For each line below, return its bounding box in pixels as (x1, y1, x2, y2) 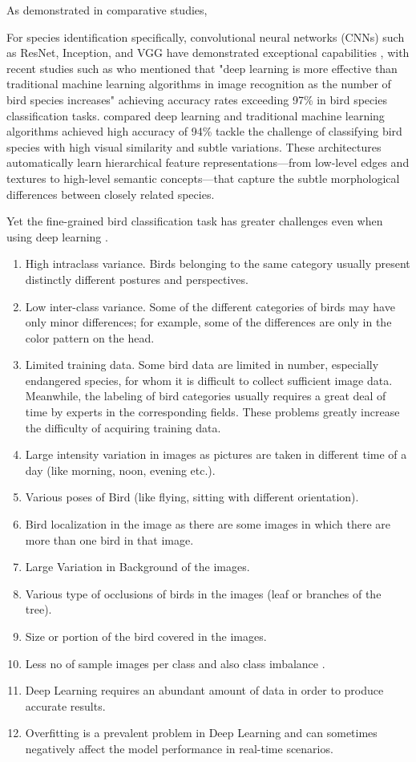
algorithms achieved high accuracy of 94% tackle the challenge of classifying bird (6, 123, 402, 140)
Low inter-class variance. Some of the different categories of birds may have (25, 298, 395, 314)
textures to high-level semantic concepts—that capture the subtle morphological (6, 169, 400, 186)
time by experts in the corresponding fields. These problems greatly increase (25, 403, 400, 420)
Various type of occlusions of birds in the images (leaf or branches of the (25, 585, 382, 602)
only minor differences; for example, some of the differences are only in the (25, 314, 392, 330)
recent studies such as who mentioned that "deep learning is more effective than (6, 59, 398, 76)
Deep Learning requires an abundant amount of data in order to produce (25, 682, 384, 699)
